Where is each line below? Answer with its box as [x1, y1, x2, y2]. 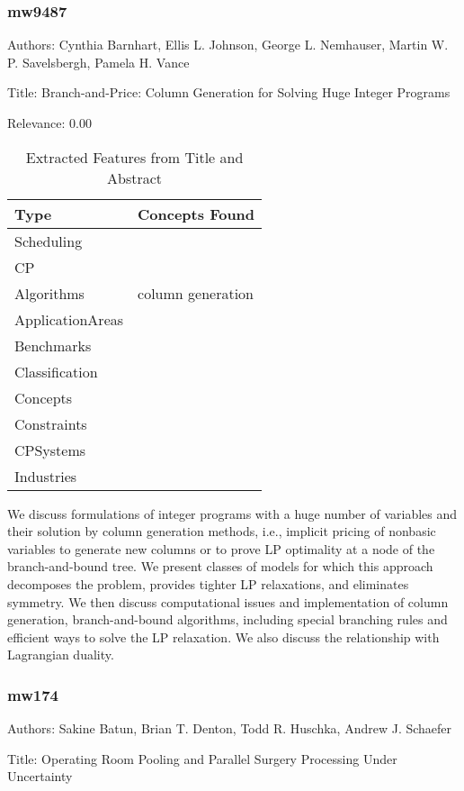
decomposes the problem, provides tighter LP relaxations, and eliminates [7, 574, 409, 593]
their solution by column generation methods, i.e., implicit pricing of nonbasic [7, 522, 436, 541]
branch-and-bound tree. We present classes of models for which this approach [7, 557, 433, 576]
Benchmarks [14, 334, 92, 356]
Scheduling [14, 230, 83, 251]
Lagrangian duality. [7, 645, 114, 664]
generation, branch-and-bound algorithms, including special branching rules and [7, 610, 448, 629]
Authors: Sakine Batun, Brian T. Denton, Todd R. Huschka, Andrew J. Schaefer [7, 719, 452, 738]
